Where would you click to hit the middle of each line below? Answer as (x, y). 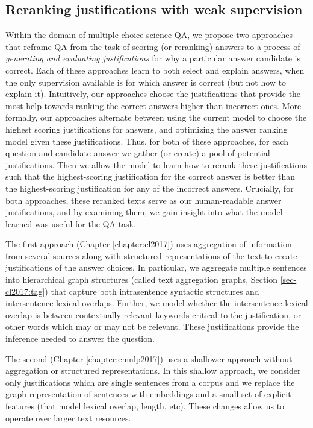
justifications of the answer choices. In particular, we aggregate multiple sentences (156, 267)
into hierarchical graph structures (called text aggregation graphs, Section (142, 279)
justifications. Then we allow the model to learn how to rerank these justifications (156, 164)
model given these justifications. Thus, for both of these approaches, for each (147, 141)
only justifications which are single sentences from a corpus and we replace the (150, 382)
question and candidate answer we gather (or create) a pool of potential (138, 153)
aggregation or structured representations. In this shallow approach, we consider (153, 370)
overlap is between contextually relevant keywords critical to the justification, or (153, 314)
